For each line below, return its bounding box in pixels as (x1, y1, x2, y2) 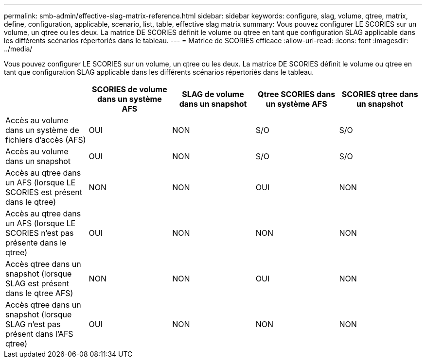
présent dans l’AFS (5, 329, 73, 339)
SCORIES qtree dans (341, 89, 418, 99)
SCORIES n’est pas (5, 228, 74, 238)
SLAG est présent (5, 279, 70, 288)
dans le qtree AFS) (5, 288, 73, 298)
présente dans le (5, 238, 67, 247)
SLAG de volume (182, 89, 244, 99)
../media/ (4, 45, 33, 53)
